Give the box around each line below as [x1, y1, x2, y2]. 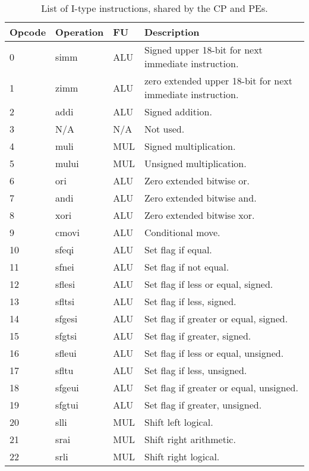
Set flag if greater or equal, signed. [144, 312, 288, 325]
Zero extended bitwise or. [144, 174, 250, 187]
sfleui [55, 346, 77, 360]
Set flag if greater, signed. [144, 329, 251, 343]
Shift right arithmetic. [144, 432, 236, 446]
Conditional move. [144, 225, 220, 239]
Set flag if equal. [144, 243, 212, 256]
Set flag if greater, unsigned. [144, 398, 262, 412]
